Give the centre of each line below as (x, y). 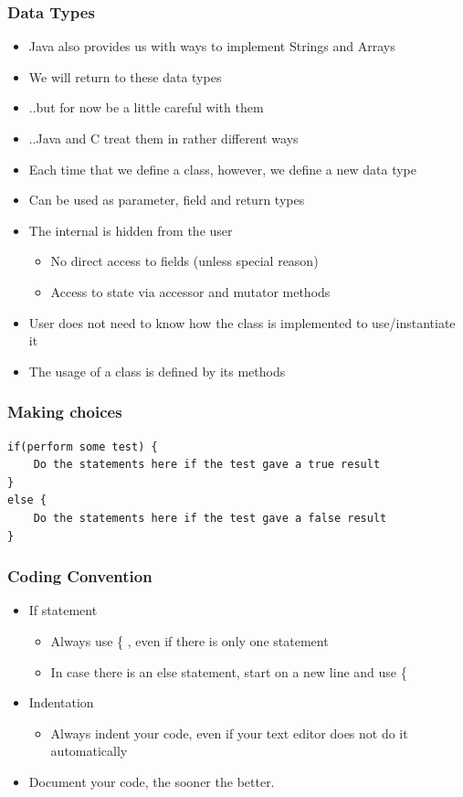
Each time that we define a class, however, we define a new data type (222, 169)
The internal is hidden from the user (131, 230)
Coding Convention (80, 576)
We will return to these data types (125, 76)
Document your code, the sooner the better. (152, 781)
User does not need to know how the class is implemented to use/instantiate (242, 322)
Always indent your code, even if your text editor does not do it (229, 733)
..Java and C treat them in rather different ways (163, 138)
